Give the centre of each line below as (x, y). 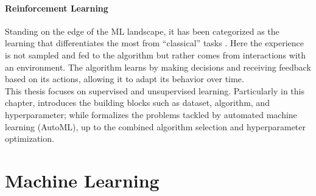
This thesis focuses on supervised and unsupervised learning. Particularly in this (155, 90)
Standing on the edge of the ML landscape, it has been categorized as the (142, 31)
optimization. (30, 138)
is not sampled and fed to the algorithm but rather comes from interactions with (156, 54)
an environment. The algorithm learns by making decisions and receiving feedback (158, 67)
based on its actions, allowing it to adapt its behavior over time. (125, 79)
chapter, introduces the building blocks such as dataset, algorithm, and (137, 103)
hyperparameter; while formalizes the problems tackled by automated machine (151, 114)
